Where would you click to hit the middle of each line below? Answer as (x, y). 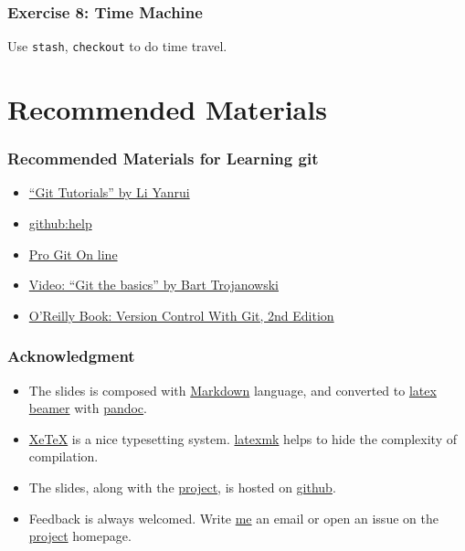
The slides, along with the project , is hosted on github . (182, 487)
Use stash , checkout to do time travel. (117, 46)
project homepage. (80, 536)
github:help (60, 223)
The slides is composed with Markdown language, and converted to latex (232, 390)
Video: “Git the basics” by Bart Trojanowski (154, 285)
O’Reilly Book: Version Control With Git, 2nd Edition (181, 315)
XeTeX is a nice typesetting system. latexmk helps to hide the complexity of (243, 438)
